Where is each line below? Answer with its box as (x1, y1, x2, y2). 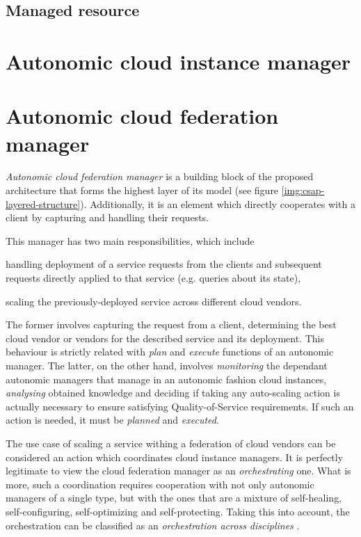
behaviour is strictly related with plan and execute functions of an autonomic (6, 344, 334, 359)
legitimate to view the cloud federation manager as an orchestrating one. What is (6, 463, 351, 478)
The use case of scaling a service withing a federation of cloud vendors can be (6, 435, 336, 450)
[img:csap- (281, 183, 325, 198)
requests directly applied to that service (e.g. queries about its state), (6, 271, 301, 285)
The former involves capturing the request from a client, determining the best (6, 317, 337, 332)
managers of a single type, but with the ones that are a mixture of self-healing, (6, 490, 342, 505)
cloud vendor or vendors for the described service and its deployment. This (6, 330, 324, 345)
